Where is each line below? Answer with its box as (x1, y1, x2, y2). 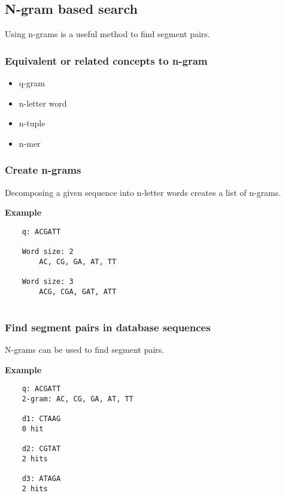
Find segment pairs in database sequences (5, 319, 211, 334)
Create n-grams (5, 162, 81, 177)
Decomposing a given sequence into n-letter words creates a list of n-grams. (5, 186, 281, 198)
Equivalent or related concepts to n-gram (5, 53, 208, 68)
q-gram (19, 77, 46, 89)
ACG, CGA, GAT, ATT (39, 287, 117, 296)
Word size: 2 (22, 247, 74, 256)
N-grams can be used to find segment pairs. (5, 343, 164, 356)
